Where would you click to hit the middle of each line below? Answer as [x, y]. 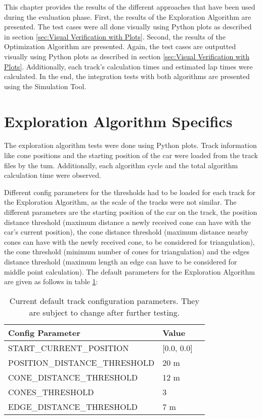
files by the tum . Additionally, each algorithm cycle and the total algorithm [121, 165]
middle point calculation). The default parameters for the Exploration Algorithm [129, 271]
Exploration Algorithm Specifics [118, 121]
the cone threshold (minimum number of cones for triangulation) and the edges [127, 252]
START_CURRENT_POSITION [69, 348]
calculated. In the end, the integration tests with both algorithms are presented [127, 76]
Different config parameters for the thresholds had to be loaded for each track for [130, 192]
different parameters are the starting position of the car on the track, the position [131, 212]
